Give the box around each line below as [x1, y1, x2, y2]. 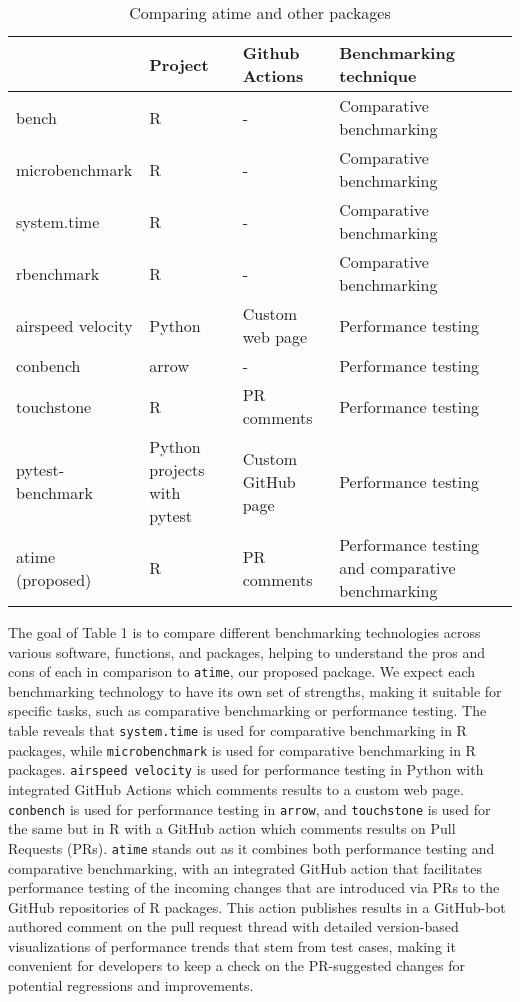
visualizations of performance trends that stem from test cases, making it [8, 935, 456, 956]
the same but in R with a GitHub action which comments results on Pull [8, 818, 456, 839]
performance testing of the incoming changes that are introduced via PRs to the [8, 877, 500, 898]
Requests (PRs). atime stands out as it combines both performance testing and [8, 837, 495, 858]
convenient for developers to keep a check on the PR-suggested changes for [8, 955, 465, 976]
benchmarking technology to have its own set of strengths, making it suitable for [8, 680, 502, 701]
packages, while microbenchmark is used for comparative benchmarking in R [8, 739, 476, 760]
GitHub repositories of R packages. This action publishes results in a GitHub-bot [8, 896, 506, 917]
